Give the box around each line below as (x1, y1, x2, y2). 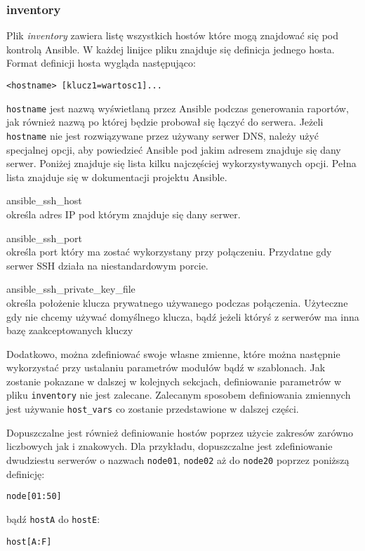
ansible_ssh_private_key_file (6, 281, 135, 296)
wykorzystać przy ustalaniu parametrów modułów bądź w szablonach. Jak (6, 360, 326, 375)
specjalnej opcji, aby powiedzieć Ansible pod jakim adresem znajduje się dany (6, 142, 341, 157)
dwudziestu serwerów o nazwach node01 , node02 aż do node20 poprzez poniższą (6, 452, 350, 467)
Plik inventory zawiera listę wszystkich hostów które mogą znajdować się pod (6, 28, 338, 43)
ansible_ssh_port (6, 230, 83, 245)
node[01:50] (6, 491, 62, 502)
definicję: (6, 466, 45, 481)
